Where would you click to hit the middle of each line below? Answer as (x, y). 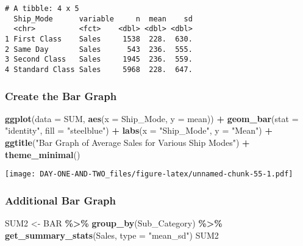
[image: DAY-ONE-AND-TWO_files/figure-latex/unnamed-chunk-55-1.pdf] (149, 174)
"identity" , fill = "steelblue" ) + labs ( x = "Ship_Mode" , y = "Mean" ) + (139, 130)
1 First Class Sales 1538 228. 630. (99, 39)
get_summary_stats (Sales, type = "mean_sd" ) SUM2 (112, 235)
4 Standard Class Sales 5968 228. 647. (99, 69)
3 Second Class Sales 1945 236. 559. (99, 60)
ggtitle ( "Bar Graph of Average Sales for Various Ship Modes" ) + (127, 142)
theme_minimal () (43, 154)
